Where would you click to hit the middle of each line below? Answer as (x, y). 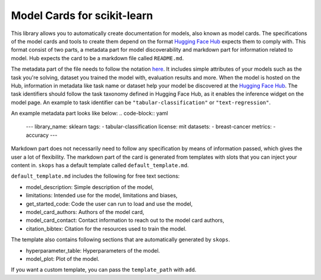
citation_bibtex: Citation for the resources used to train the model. (106, 228)
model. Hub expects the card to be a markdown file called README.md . (97, 58)
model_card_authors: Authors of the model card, (85, 212)
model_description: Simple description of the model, (90, 187)
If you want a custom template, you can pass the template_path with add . (104, 270)
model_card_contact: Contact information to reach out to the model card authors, (125, 221)
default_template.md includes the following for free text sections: (95, 176)
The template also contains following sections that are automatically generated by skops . (120, 240)
